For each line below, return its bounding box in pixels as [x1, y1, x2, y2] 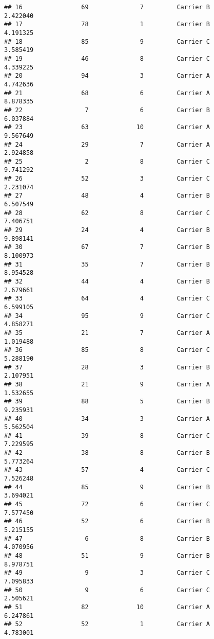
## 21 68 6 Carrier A [4, 89, 210, 97]
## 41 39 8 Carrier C [4, 432, 210, 439]
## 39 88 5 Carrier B [4, 398, 210, 405]
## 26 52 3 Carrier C [4, 175, 210, 183]
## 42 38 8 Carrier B [4, 449, 210, 457]
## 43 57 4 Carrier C [4, 466, 210, 474]
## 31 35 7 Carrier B [4, 260, 210, 268]
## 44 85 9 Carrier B [4, 483, 210, 491]
